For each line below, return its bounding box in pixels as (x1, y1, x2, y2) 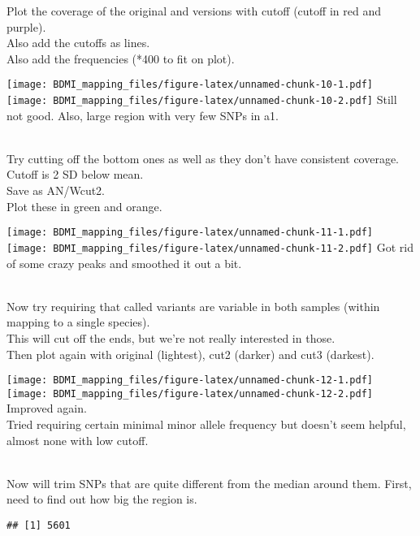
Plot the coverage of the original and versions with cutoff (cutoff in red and (6, 2, 381, 19)
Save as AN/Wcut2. (6, 182, 106, 199)
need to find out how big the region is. (6, 491, 197, 508)
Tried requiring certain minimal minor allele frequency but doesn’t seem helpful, (6, 416, 406, 433)
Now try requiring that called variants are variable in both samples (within (6, 297, 380, 314)
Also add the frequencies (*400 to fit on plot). (6, 50, 235, 67)
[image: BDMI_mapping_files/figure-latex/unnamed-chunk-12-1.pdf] (6, 374, 374, 387)
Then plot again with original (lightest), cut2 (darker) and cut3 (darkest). (6, 345, 375, 362)
